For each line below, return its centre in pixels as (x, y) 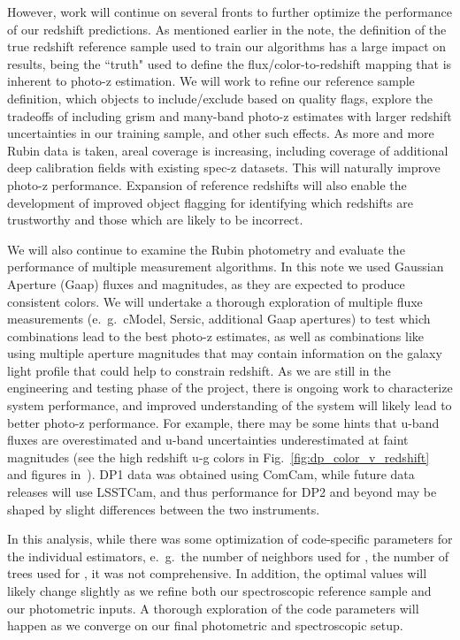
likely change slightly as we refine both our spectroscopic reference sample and (219, 590)
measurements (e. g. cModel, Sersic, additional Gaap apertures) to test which (219, 319)
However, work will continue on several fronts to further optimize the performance (230, 11)
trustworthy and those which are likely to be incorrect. (155, 220)
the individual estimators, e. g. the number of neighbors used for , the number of (228, 556)
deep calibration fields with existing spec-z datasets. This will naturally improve (224, 168)
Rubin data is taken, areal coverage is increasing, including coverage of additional (228, 150)
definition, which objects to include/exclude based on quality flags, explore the (220, 98)
